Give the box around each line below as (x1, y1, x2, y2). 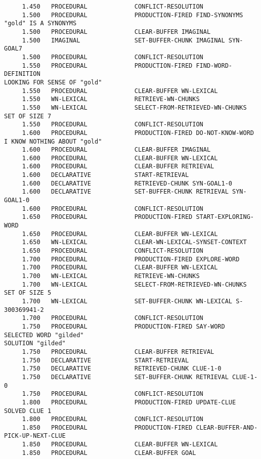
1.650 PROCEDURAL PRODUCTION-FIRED (22, 213, 193, 221)
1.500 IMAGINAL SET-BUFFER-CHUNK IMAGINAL (22, 36, 225, 44)
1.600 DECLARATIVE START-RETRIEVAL (22, 171, 189, 179)
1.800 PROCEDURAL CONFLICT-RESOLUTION (22, 416, 203, 423)
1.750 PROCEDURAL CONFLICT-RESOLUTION (22, 390, 203, 398)
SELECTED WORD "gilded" (4, 331, 84, 339)
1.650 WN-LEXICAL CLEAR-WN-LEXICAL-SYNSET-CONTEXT (22, 239, 247, 246)
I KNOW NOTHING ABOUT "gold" (4, 137, 102, 145)
